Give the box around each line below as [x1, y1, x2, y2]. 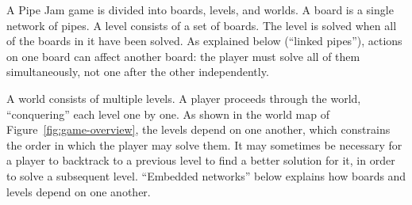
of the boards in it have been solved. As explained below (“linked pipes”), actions [6, 32, 402, 49]
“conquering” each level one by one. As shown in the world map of [6, 105, 329, 122]
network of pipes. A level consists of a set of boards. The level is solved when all [6, 17, 397, 33]
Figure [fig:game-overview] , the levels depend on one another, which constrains [6, 121, 391, 138]
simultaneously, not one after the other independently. [6, 63, 269, 80]
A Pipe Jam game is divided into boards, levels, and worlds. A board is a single [6, 2, 394, 17]
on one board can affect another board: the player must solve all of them [6, 47, 360, 64]
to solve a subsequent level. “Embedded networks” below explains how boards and [6, 167, 406, 184]
